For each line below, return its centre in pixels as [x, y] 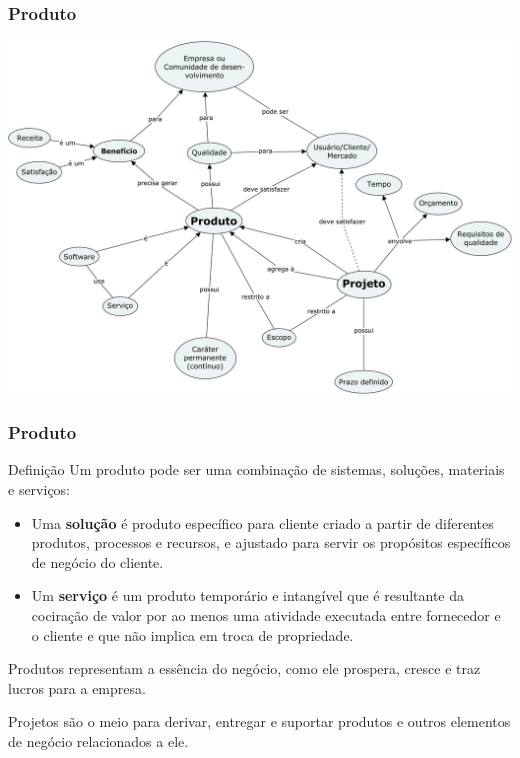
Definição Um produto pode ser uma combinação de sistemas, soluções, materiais [256, 469]
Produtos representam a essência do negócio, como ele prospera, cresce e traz [244, 668]
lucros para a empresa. [77, 687]
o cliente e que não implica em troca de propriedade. [192, 634]
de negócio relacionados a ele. [98, 740]
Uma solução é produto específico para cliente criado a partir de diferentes [262, 522]
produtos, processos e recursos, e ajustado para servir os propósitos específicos [271, 542]
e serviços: [39, 489]
